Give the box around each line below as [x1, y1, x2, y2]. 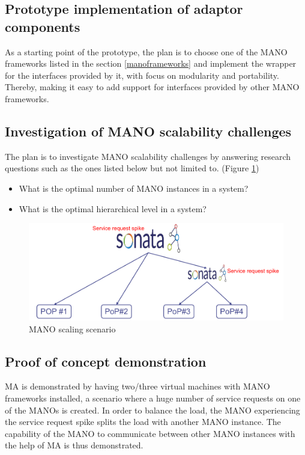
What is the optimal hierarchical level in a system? [19, 202, 207, 215]
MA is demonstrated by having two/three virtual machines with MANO [5, 380, 270, 392]
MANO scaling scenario [29, 322, 116, 335]
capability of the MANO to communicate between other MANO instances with [5, 427, 295, 439]
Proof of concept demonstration [5, 352, 207, 370]
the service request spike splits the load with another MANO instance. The [5, 415, 281, 428]
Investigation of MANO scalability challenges [5, 121, 292, 140]
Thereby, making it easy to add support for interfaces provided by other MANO [5, 81, 300, 93]
